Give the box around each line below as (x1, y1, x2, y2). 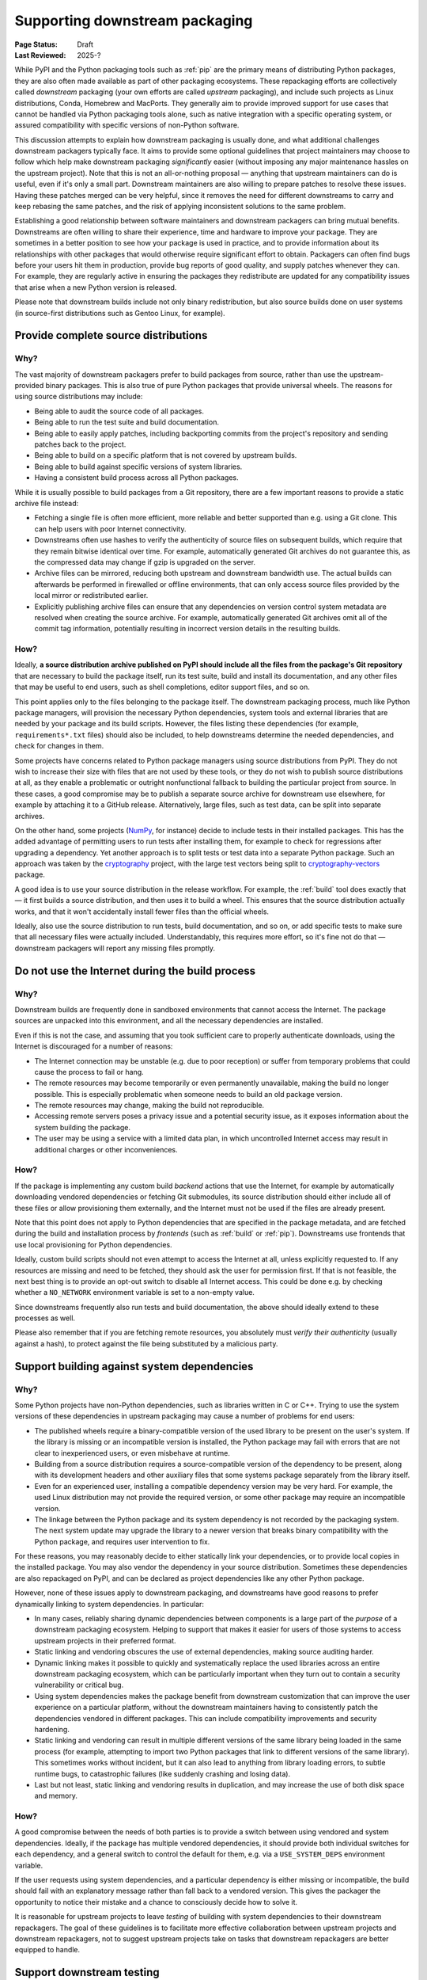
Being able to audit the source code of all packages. (34, 406, 205, 416)
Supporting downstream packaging (14, 12, 253, 29)
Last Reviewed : (14, 50, 66, 59)
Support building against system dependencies (14, 1359, 254, 1373)
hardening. (34, 1724, 70, 1734)
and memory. (34, 1791, 78, 1801)
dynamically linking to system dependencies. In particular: (14, 1599, 205, 1609)
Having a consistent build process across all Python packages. (34, 473, 239, 482)
